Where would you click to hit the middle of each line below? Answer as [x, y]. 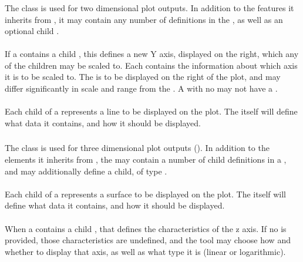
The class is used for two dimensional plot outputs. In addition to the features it [149, 7]
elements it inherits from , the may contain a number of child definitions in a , [146, 159]
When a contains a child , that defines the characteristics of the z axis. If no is [146, 228]
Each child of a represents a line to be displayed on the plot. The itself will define [151, 111]
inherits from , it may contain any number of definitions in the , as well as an [144, 19]
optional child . [32, 31]
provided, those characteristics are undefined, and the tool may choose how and [148, 240]
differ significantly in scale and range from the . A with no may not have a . [141, 88]
